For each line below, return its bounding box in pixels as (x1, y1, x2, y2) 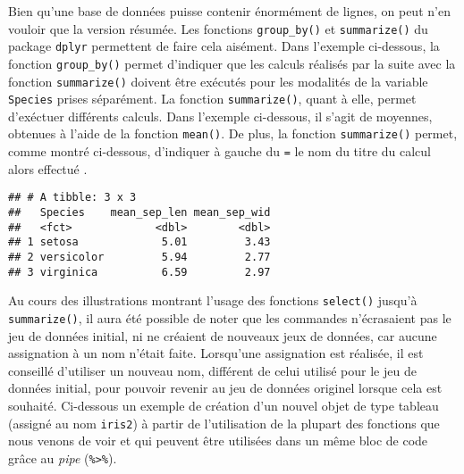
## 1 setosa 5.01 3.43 (8, 236, 271, 249)
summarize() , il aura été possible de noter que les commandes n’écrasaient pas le (8, 308, 451, 327)
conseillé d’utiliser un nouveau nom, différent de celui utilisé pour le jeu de (8, 361, 417, 379)
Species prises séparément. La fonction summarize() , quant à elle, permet (8, 89, 417, 108)
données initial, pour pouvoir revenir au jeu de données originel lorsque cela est (8, 378, 443, 397)
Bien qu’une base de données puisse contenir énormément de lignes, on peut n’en (8, 2, 451, 20)
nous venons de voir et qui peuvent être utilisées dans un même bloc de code (8, 431, 428, 450)
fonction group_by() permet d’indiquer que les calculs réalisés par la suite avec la (8, 54, 456, 72)
